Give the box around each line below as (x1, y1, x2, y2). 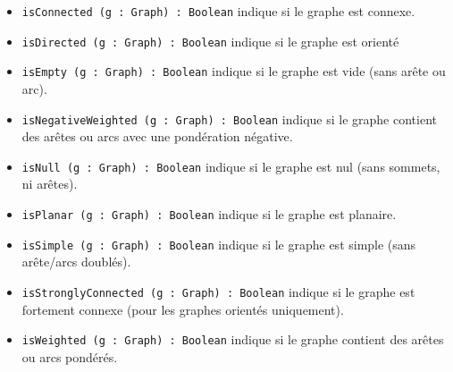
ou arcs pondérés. (21, 347, 118, 366)
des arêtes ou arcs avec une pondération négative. (21, 127, 293, 146)
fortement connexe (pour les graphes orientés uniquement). (21, 300, 344, 318)
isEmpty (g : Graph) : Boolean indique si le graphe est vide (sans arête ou (21, 62, 446, 80)
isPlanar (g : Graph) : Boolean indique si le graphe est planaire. (21, 205, 397, 224)
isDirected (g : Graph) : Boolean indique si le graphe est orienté (21, 31, 399, 50)
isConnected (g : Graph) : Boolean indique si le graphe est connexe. (21, 2, 415, 20)
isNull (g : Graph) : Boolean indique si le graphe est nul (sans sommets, (21, 156, 440, 175)
